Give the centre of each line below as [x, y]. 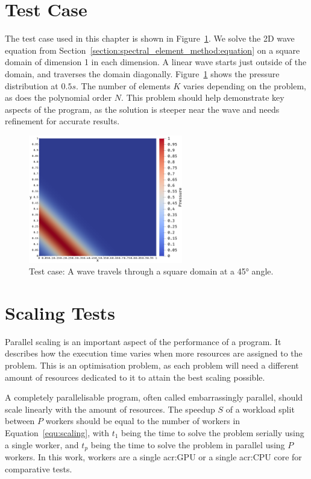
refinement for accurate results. [62, 121]
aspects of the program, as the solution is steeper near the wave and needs [142, 109]
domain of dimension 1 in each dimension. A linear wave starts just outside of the [156, 62]
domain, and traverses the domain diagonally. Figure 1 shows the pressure [142, 73]
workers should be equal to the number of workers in [143, 421]
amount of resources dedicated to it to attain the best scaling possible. [135, 377]
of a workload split [260, 409]
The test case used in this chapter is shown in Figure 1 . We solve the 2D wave [150, 38]
